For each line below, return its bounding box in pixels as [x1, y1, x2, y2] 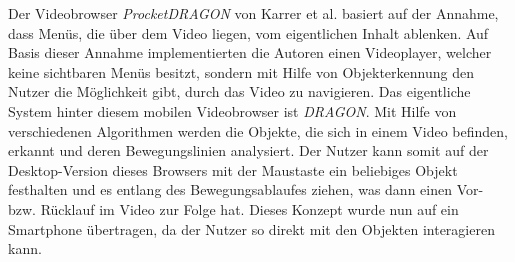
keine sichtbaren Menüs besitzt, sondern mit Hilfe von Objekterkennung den [8, 61, 474, 82]
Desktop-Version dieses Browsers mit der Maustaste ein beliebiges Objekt [8, 159, 458, 180]
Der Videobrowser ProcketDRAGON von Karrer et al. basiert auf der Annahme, [8, 3, 499, 23]
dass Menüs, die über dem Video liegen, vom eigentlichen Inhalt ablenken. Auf [8, 22, 489, 43]
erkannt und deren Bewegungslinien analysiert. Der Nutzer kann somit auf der [8, 140, 489, 161]
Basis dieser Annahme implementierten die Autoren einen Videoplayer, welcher [8, 42, 492, 63]
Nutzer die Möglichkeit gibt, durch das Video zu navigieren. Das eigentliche [8, 81, 471, 102]
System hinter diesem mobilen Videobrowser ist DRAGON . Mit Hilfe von [8, 100, 457, 121]
